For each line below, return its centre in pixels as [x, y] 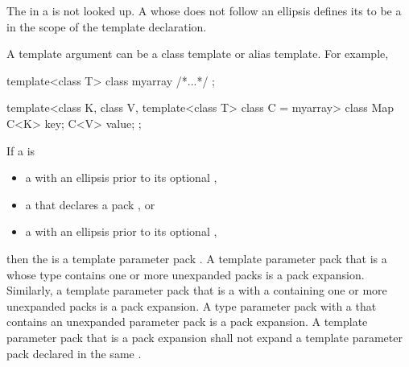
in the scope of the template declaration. [107, 26]
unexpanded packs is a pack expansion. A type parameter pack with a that [192, 305]
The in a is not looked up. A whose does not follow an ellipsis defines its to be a [204, 10]
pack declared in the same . [74, 353]
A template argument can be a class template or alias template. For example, [198, 54]
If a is [21, 150]
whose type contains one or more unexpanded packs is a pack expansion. [186, 274]
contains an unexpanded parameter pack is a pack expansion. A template [187, 322]
